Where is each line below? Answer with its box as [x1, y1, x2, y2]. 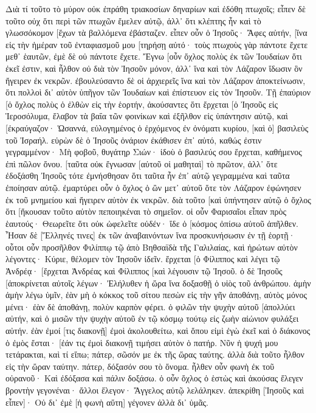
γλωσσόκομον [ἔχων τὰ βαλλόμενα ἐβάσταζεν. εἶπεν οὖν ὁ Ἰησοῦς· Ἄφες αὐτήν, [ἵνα [5, 26, 307, 39]
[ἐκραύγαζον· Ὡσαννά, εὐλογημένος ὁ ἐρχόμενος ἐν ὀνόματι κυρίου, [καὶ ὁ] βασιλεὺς [5, 121, 309, 134]
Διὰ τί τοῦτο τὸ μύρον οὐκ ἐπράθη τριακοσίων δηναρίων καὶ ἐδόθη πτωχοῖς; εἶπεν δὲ [5, 2, 306, 15]
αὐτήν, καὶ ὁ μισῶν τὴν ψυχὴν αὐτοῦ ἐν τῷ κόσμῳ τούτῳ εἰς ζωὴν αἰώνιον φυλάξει [5, 312, 299, 325]
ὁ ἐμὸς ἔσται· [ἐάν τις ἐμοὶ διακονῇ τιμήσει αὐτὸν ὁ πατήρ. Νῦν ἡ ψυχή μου [5, 336, 278, 349]
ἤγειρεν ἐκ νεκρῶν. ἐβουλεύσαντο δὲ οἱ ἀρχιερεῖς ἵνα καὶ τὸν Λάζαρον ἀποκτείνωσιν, [5, 74, 306, 86]
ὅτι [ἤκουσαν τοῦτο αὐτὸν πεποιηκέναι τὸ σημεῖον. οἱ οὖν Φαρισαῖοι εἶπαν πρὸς [5, 205, 287, 218]
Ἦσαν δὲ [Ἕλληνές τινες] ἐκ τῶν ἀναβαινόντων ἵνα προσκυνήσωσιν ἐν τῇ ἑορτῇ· [5, 229, 295, 241]
